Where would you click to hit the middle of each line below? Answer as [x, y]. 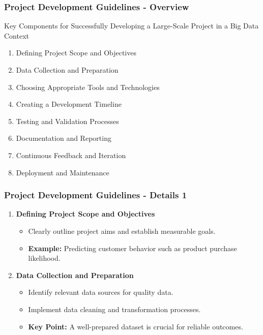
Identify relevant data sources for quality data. [101, 292]
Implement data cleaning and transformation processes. [114, 309]
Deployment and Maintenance [63, 172]
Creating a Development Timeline [69, 104]
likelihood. [44, 258]
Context [17, 35]
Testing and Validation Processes [67, 121]
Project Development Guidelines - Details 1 [96, 195]
